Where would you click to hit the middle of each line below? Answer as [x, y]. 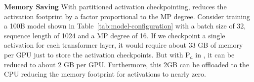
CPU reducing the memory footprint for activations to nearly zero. [105, 74]
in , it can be [215, 54]
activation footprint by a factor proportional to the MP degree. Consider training [127, 16]
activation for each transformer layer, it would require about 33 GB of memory [124, 45]
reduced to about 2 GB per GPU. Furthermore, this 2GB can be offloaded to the [127, 64]
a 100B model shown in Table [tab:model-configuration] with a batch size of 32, [125, 26]
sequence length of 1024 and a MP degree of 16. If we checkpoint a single [115, 35]
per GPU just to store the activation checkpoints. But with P [97, 54]
